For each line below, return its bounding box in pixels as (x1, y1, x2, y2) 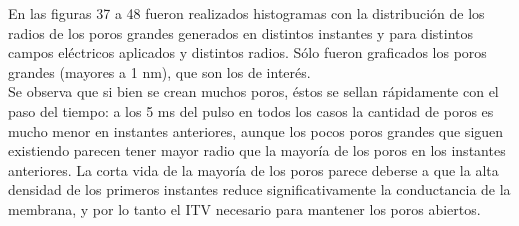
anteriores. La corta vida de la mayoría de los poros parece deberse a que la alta (8, 159, 499, 180)
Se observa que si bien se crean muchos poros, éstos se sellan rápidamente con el (8, 81, 499, 102)
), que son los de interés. (161, 61, 311, 82)
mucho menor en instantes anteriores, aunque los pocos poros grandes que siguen (8, 120, 504, 141)
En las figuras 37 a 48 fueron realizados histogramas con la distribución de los (8, 3, 485, 23)
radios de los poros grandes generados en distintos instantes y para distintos (8, 22, 473, 43)
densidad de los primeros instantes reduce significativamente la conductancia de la (8, 179, 511, 200)
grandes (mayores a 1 (8, 61, 138, 82)
